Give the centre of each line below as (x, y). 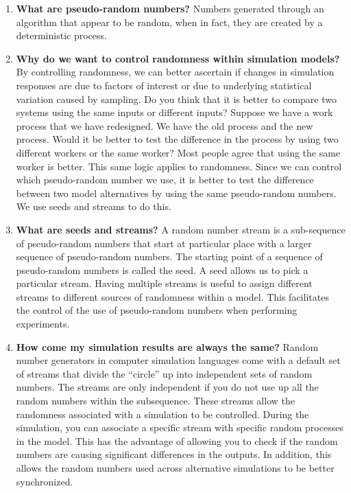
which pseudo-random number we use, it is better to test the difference (165, 180)
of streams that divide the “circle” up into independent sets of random (164, 373)
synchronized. (45, 481)
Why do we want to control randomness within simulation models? (178, 58)
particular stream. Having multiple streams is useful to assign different (164, 283)
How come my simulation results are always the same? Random (167, 346)
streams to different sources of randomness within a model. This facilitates (172, 296)
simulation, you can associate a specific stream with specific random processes (180, 427)
